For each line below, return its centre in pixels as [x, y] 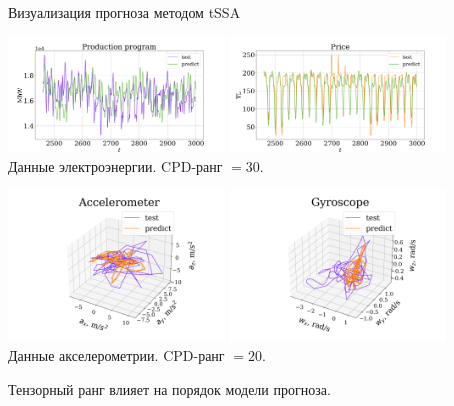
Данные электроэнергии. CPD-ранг [115, 165]
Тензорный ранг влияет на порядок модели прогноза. [169, 389]
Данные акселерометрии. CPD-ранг [116, 355]
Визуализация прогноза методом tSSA [124, 12]
